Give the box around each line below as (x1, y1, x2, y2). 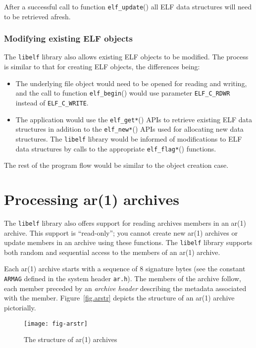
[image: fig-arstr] (24, 320, 88, 327)
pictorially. (4, 302, 36, 312)
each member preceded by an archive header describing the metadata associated (4, 283, 247, 293)
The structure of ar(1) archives (24, 334, 117, 345)
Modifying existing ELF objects (4, 32, 133, 45)
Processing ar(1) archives (4, 189, 179, 209)
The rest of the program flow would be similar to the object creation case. (4, 160, 229, 170)
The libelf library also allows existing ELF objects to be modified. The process (4, 51, 249, 62)
